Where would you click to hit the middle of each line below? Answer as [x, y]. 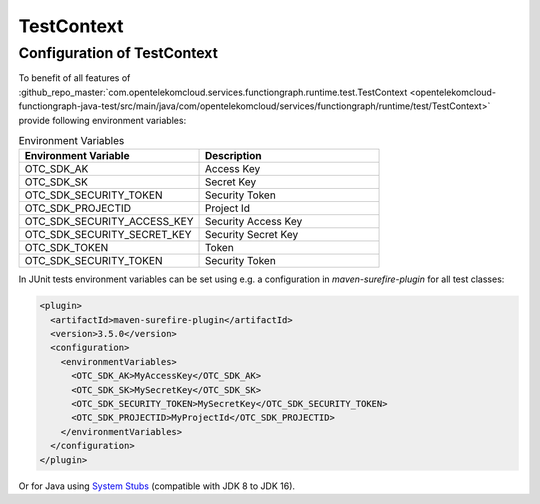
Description [233, 156]
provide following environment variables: [102, 120]
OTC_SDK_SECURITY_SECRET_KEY [108, 235]
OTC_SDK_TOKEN [66, 248]
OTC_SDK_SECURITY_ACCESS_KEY [109, 222]
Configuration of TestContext [118, 53]
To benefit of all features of [74, 78]
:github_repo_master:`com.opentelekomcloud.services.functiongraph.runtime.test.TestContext [213, 92]
